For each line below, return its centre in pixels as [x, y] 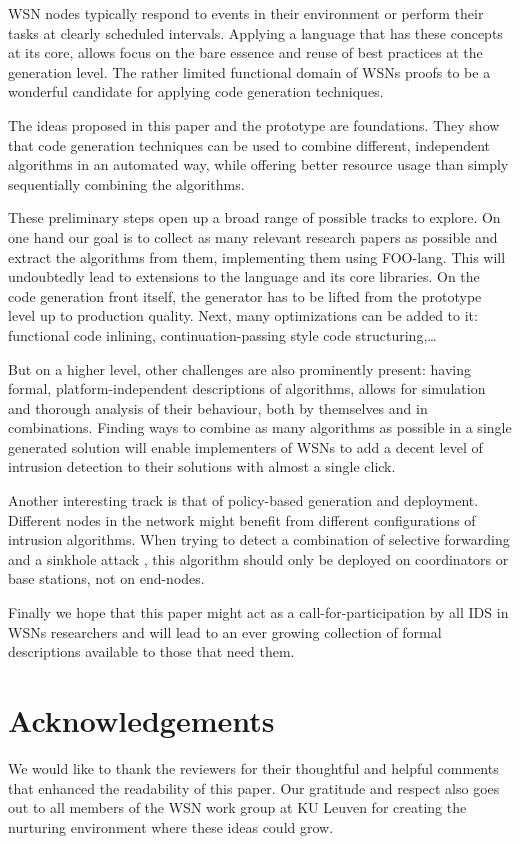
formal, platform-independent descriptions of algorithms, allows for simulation [247, 388]
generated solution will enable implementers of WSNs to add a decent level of [245, 446]
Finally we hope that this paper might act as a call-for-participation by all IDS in [258, 612]
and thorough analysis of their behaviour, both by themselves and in [218, 407]
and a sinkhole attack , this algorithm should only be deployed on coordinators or [258, 558]
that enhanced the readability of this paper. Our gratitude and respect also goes [254, 787]
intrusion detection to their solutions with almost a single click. [202, 466]
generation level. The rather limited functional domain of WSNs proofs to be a [249, 71]
